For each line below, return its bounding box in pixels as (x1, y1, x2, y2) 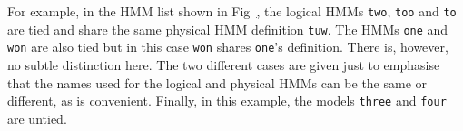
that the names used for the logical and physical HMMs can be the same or (7, 73, 428, 92)
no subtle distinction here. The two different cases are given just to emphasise (7, 55, 440, 74)
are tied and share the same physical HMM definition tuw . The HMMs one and (7, 19, 448, 38)
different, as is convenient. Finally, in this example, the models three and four (7, 91, 447, 110)
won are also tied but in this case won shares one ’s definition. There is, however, (7, 37, 448, 56)
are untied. (7, 108, 67, 127)
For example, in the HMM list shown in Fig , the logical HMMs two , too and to (7, 2, 457, 20)
